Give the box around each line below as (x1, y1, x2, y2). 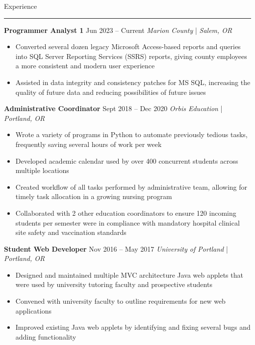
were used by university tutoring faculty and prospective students (15, 279, 212, 289)
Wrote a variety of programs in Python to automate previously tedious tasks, (15, 129, 248, 140)
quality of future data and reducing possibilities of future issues (15, 86, 206, 97)
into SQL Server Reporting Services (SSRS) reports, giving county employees (15, 51, 247, 61)
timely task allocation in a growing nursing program (15, 191, 172, 201)
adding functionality (15, 331, 76, 342)
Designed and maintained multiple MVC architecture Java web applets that (15, 269, 243, 280)
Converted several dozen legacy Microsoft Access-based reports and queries (15, 41, 241, 52)
